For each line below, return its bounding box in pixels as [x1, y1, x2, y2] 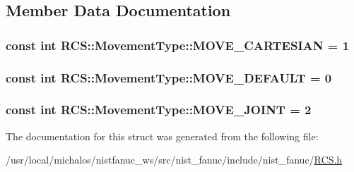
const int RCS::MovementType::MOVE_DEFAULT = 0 [6, 68, 332, 86]
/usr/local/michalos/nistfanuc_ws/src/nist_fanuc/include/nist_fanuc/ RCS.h [6, 152, 343, 167]
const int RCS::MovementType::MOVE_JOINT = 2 [6, 101, 312, 118]
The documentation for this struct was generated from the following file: [6, 128, 319, 143]
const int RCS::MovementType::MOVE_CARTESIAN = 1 [6, 36, 350, 54]
